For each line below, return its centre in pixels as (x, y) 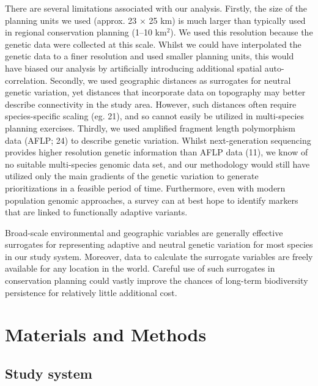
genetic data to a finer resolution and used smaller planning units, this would (150, 56)
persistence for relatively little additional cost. (91, 292)
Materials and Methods (106, 334)
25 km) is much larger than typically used (227, 20)
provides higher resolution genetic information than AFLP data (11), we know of (157, 152)
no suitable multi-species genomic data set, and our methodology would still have (157, 164)
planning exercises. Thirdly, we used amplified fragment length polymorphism (150, 128)
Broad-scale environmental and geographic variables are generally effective (144, 232)
